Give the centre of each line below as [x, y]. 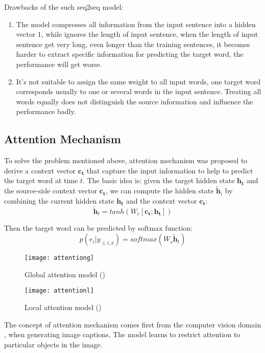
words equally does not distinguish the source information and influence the [135, 101]
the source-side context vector [51, 191]
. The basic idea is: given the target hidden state [159, 180]
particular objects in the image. [53, 344]
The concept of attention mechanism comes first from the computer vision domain [133, 324]
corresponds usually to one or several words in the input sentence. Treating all [139, 91]
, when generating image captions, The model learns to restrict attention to [122, 334]
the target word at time [41, 180]
